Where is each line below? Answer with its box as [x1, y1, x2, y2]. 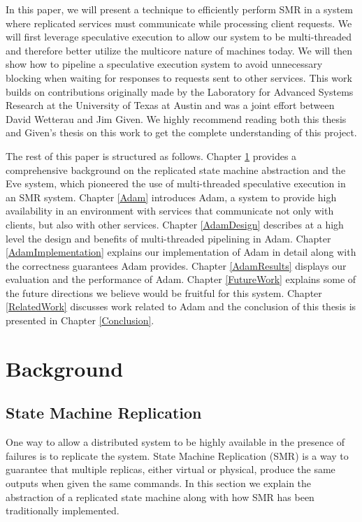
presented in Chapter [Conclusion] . [6, 313, 154, 328]
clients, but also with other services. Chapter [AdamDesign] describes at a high [6, 217, 344, 231]
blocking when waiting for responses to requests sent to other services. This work [6, 70, 352, 85]
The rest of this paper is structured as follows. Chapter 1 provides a [6, 148, 297, 163]
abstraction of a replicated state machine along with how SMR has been [6, 489, 314, 504]
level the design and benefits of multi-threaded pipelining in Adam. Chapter [6, 231, 331, 245]
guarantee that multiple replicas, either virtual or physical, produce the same [6, 462, 335, 477]
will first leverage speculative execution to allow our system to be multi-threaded [6, 29, 352, 44]
